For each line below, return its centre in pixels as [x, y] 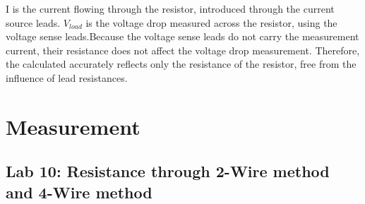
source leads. [33, 22]
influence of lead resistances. [67, 77]
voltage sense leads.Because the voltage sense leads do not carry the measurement [182, 36]
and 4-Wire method [79, 192]
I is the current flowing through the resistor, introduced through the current [170, 8]
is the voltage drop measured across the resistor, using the [211, 22]
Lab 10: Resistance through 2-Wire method [168, 171]
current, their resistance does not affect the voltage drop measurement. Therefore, [183, 50]
